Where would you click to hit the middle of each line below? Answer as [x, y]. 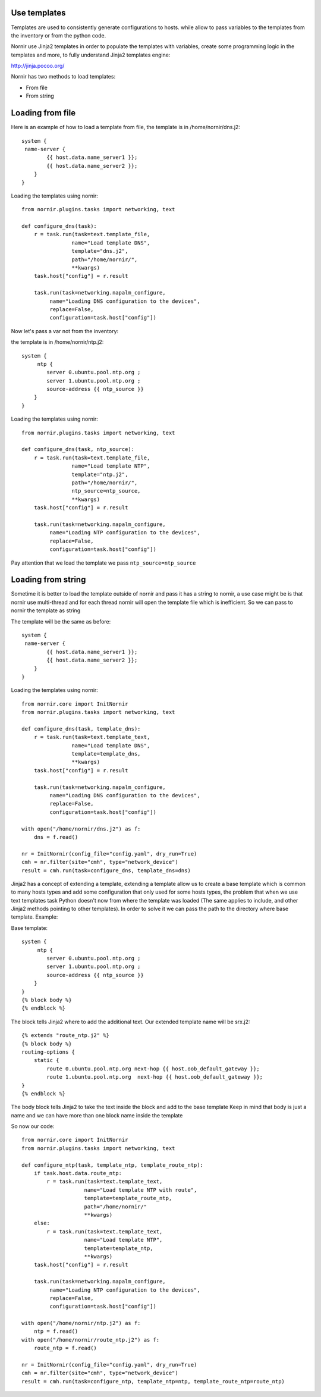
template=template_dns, [106, 754]
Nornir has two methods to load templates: [63, 77]
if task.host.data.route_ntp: [78, 1173]
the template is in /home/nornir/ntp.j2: [57, 342]
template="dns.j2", [100, 251]
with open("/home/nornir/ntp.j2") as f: [81, 1323]
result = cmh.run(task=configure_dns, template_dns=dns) [106, 870]
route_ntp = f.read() [65, 1348]
